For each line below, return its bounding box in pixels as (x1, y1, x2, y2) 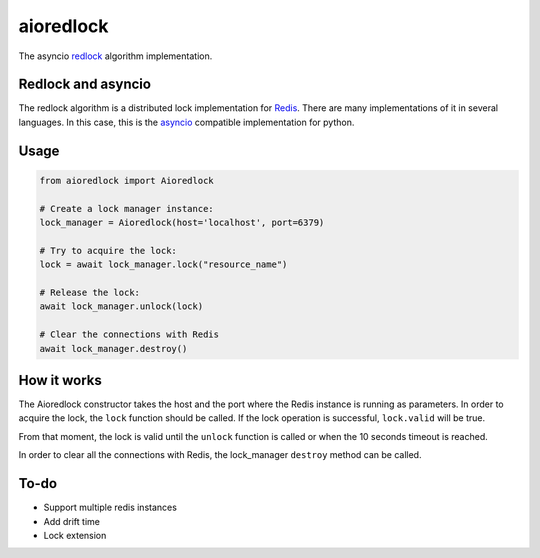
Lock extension (43, 529, 107, 541)
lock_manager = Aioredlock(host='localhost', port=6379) (39, 217, 325, 229)
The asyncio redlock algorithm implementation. (18, 50, 213, 62)
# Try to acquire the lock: (39, 245, 177, 256)
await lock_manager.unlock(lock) (39, 301, 204, 312)
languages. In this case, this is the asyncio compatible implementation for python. (18, 116, 355, 128)
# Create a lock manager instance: (39, 203, 214, 214)
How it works (18, 371, 102, 389)
